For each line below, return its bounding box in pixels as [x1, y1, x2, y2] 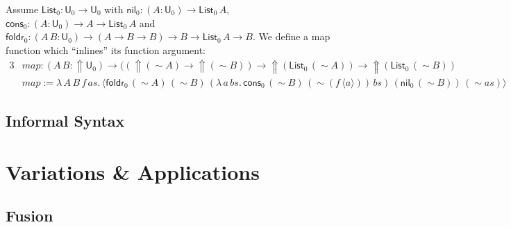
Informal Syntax [6, 109, 125, 131]
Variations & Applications [6, 157, 260, 185]
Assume [6, 2, 39, 16]
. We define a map [252, 29, 330, 44]
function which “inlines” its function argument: [6, 42, 206, 57]
